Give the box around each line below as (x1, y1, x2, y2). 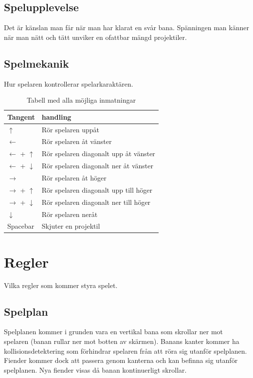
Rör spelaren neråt (41, 209, 98, 219)
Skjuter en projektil (41, 221, 100, 231)
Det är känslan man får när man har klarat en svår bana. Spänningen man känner (4, 22, 249, 33)
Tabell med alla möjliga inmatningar (26, 95, 136, 105)
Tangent (7, 111, 35, 122)
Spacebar (7, 221, 35, 231)
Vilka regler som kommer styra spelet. (4, 280, 118, 290)
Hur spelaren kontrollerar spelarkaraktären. (4, 78, 133, 89)
